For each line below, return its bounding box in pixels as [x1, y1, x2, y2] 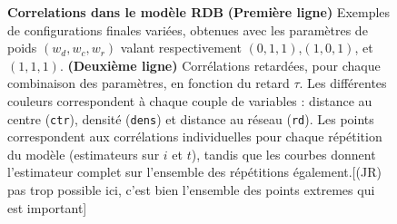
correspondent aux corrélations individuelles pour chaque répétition [7, 127, 382, 146]
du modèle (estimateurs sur [7, 144, 160, 163]
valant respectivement [120, 38, 242, 57]
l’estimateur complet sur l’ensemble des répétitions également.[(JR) [7, 162, 382, 181]
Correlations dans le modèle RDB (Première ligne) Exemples [7, 3, 391, 21]
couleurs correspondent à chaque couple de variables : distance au [7, 91, 372, 110]
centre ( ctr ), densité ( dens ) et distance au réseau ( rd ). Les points [7, 109, 374, 128]
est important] [7, 198, 87, 217]
